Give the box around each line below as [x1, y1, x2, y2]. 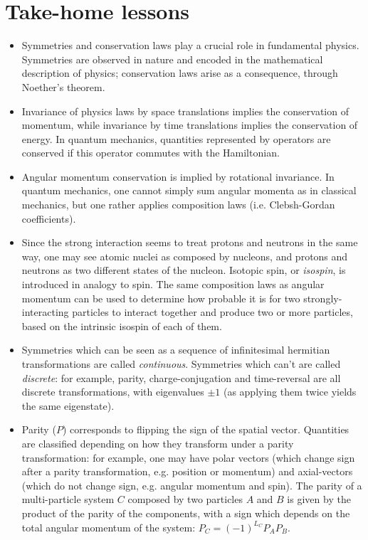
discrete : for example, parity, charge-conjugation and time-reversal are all [21, 370, 341, 385]
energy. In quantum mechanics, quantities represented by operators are [21, 131, 331, 146]
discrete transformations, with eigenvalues [21, 384, 204, 399]
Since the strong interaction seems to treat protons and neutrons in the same [21, 235, 358, 250]
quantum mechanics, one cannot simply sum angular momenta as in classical [21, 183, 357, 198]
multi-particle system [21, 492, 115, 507]
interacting [21, 305, 69, 319]
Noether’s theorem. [21, 79, 105, 94]
